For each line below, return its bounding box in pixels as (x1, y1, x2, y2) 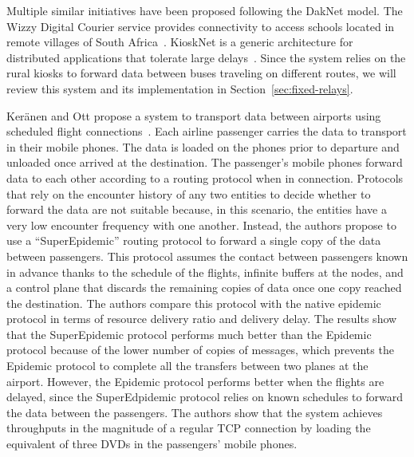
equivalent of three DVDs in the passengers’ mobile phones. (6, 435, 298, 452)
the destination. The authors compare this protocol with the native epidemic (6, 294, 381, 311)
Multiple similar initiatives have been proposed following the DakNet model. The (6, 2, 403, 18)
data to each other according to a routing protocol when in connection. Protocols (6, 169, 404, 186)
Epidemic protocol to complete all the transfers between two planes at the (6, 357, 369, 374)
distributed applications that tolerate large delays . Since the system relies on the (6, 49, 406, 65)
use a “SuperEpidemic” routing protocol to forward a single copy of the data (6, 232, 381, 249)
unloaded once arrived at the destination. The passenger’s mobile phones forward (6, 154, 403, 171)
